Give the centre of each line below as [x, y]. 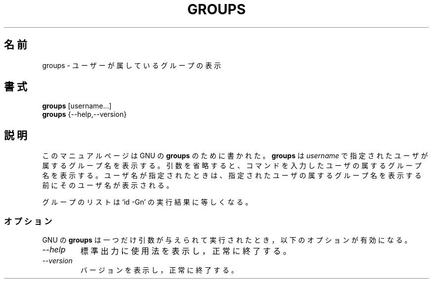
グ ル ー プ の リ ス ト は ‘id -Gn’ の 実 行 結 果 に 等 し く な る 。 [147, 202]
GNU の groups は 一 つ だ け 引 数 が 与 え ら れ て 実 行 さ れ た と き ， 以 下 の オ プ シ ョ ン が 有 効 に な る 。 [227, 240]
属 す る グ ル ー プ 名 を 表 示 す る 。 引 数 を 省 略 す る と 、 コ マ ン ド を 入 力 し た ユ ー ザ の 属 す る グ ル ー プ [232, 166]
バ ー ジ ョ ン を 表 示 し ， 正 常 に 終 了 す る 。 [159, 270]
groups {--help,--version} [85, 114]
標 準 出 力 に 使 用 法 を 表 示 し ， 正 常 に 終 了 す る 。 [186, 251]
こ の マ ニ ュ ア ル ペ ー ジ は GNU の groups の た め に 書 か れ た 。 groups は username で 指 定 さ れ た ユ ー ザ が [235, 156]
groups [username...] [77, 106]
